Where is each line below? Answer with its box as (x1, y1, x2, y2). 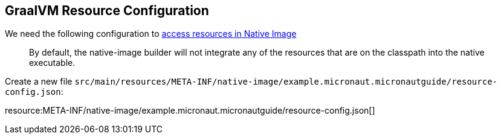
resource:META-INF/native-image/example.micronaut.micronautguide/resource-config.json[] (5, 105, 375, 116)
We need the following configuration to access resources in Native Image (5, 28, 297, 39)
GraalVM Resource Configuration (5, 3, 209, 18)
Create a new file (5, 76, 73, 87)
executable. (29, 57, 76, 68)
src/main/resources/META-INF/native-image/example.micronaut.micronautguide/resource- (74, 77, 497, 87)
